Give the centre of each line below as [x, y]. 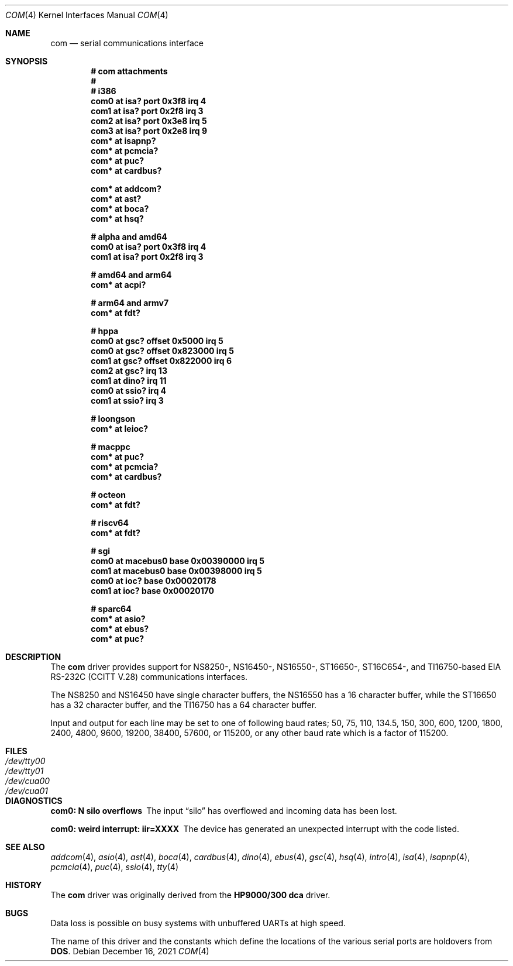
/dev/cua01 [27, 791]
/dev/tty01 [25, 771]
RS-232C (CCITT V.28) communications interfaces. [149, 677]
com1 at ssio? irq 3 [127, 401]
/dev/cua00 [28, 781]
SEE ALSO [25, 847]
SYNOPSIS [27, 61]
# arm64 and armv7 [130, 303]
